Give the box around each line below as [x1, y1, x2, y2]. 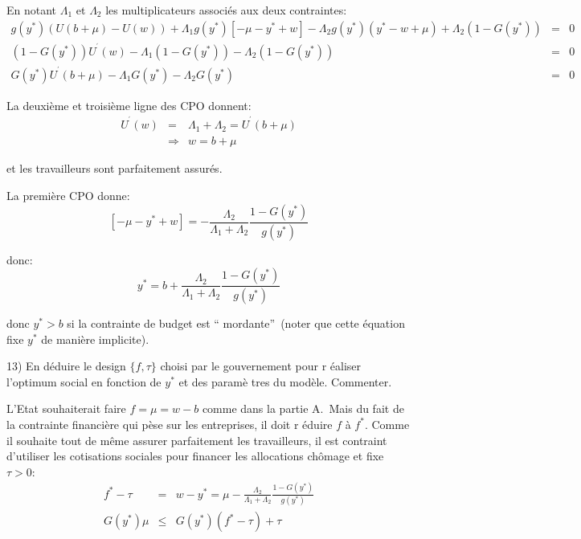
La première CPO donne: [6, 187, 130, 204]
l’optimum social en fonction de [6, 373, 162, 390]
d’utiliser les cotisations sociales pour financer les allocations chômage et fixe [6, 447, 384, 464]
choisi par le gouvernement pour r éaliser [160, 357, 362, 374]
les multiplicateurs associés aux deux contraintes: [105, 2, 347, 18]
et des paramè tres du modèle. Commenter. [178, 373, 392, 390]
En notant [6, 2, 57, 18]
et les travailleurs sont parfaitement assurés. [6, 160, 223, 177]
